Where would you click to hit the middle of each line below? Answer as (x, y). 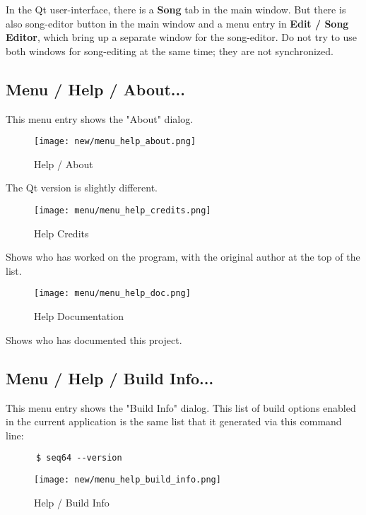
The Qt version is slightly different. (82, 188)
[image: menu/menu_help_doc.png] (112, 294)
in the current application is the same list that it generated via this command (174, 421)
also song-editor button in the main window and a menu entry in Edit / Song (177, 23)
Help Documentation (79, 316)
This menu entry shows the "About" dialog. (100, 118)
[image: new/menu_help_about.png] (115, 142)
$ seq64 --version (79, 458)
